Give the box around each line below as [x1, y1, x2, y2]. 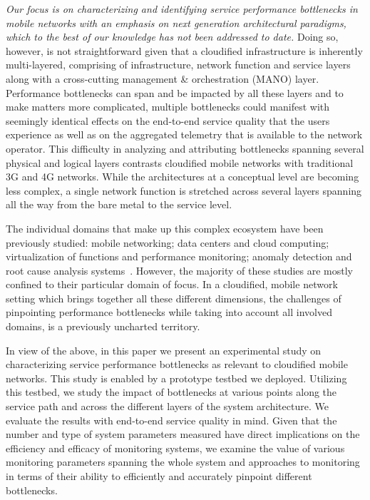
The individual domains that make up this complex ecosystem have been [6, 220, 324, 235]
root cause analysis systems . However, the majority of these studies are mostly [6, 262, 353, 277]
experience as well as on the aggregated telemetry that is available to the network [6, 127, 363, 142]
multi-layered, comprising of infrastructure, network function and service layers [6, 57, 351, 72]
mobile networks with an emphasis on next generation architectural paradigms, [6, 15, 346, 30]
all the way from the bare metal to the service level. [6, 197, 232, 212]
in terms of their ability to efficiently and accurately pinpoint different [6, 469, 312, 483]
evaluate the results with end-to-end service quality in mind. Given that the [6, 412, 337, 427]
